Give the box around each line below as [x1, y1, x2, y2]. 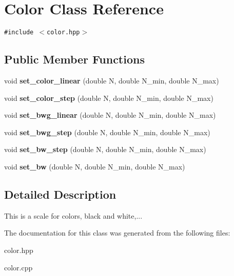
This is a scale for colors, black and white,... [4, 210, 143, 221]
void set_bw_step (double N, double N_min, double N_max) [4, 144, 206, 155]
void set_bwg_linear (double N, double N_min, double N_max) [4, 110, 216, 120]
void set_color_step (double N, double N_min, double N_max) [4, 92, 213, 103]
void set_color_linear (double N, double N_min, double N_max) [4, 75, 219, 86]
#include [4, 29, 34, 36]
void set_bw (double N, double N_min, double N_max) [4, 161, 185, 172]
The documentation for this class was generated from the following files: [4, 227, 230, 238]
